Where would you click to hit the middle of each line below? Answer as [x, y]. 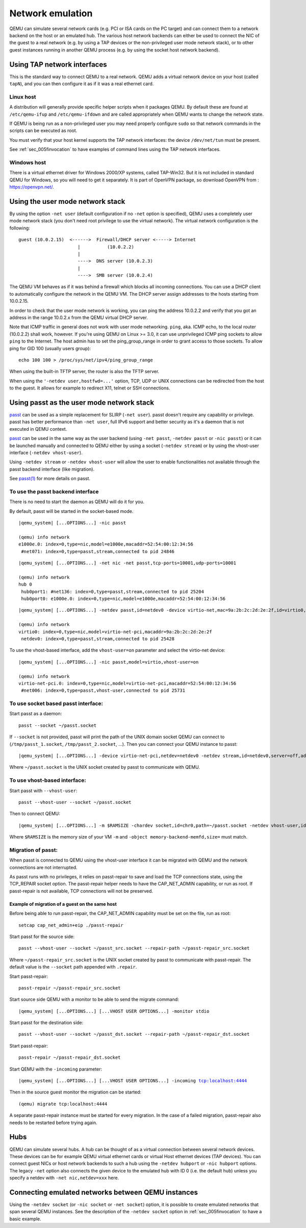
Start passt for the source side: [42, 936]
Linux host [23, 97]
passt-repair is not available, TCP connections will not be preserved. [81, 891]
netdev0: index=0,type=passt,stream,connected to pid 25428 [98, 639]
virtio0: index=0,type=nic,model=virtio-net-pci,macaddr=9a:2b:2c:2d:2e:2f [115, 632]
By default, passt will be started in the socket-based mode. [71, 511]
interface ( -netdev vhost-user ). [46, 453]
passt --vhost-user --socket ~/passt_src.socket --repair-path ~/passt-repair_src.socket [134, 948]
